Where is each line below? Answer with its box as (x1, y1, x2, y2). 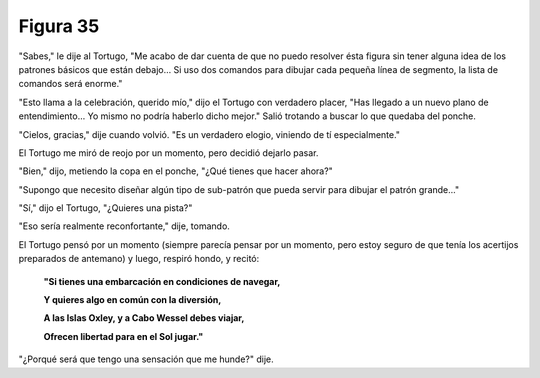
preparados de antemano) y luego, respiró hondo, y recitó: (18, 253, 260, 265)
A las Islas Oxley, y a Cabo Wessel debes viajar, (43, 312, 245, 324)
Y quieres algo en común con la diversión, (43, 294, 222, 306)
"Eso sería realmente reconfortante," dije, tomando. (18, 220, 230, 232)
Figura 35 (18, 15, 100, 37)
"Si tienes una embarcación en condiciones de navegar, (43, 275, 281, 287)
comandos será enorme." (18, 78, 123, 90)
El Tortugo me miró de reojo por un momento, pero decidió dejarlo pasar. (18, 146, 319, 159)
